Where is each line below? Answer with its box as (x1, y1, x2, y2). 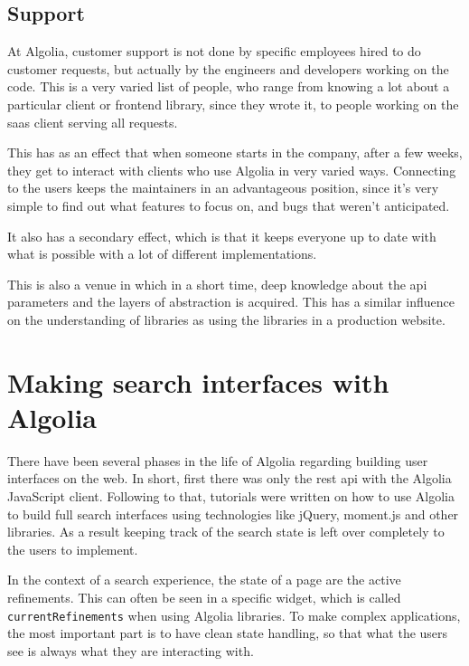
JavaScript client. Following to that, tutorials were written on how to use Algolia (7, 487, 455, 506)
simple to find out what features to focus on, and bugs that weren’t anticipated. (7, 195, 450, 214)
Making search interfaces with (7, 363, 389, 400)
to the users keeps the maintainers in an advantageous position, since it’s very (7, 178, 439, 197)
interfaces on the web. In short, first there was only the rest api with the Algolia (7, 469, 452, 488)
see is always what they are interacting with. (7, 641, 254, 660)
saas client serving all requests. (7, 112, 178, 131)
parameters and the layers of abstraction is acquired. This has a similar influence (7, 292, 455, 311)
